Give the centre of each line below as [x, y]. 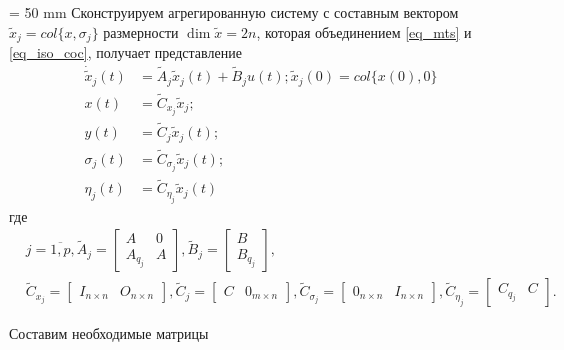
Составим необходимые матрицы [109, 333]
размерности [141, 31]
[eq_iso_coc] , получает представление [125, 52]
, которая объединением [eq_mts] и [364, 31]
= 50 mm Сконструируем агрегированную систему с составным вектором [234, 12]
